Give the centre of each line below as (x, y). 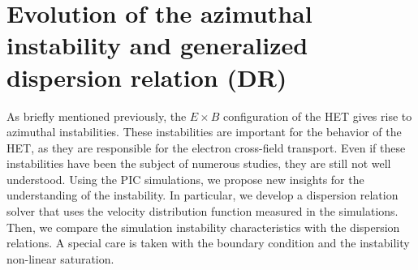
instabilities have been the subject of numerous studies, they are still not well (199, 163)
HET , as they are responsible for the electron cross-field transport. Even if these (206, 147)
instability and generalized (157, 45)
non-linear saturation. (60, 258)
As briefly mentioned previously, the (97, 116)
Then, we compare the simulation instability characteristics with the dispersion (203, 227)
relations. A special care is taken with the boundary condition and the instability (208, 243)
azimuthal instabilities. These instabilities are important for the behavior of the (204, 132)
